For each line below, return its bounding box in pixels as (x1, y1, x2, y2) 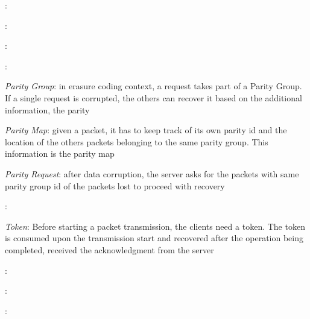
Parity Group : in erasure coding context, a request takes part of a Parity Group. (5, 80, 302, 92)
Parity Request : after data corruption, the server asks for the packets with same (5, 167, 299, 180)
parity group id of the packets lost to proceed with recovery (5, 179, 225, 192)
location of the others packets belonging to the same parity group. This (5, 135, 268, 148)
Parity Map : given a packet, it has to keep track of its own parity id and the (5, 124, 287, 136)
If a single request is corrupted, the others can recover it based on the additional (5, 91, 302, 104)
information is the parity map (5, 147, 115, 160)
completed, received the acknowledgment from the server (5, 243, 214, 256)
